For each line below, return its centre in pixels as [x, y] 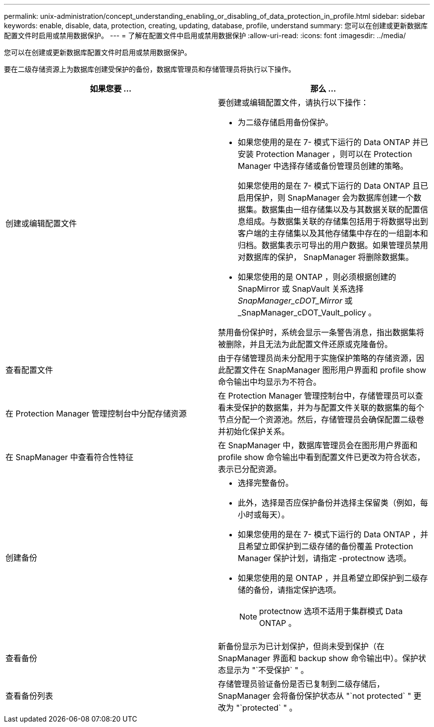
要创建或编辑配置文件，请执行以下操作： [294, 103]
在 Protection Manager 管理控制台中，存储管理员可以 [317, 396]
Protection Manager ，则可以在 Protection [334, 154]
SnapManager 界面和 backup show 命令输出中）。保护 [318, 658]
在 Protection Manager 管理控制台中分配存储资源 [96, 414]
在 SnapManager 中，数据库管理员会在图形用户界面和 [318, 445]
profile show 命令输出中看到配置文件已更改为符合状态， [322, 457]
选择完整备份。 [266, 483]
